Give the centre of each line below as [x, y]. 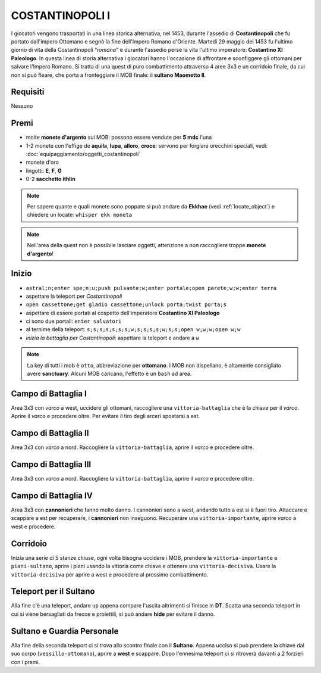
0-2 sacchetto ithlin [51, 179]
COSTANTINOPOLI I [61, 15]
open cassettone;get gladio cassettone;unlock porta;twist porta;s [126, 305]
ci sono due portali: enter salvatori [74, 321]
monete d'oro [43, 162]
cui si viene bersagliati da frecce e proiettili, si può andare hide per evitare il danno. [113, 614]
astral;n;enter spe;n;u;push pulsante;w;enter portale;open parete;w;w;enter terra [151, 288]
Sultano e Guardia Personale [65, 631]
